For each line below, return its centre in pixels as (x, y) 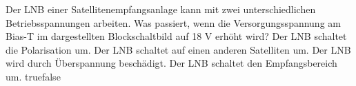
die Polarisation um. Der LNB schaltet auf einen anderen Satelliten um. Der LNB (178, 49)
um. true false (33, 76)
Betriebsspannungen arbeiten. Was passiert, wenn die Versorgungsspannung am (173, 22)
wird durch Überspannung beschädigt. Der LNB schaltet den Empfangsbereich (171, 63)
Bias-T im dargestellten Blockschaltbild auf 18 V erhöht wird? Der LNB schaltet (176, 36)
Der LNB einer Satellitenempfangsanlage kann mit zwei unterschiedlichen (161, 9)
